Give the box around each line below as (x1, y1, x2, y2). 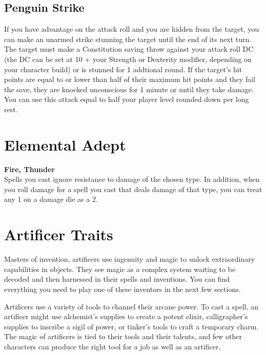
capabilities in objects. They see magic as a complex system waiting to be (4, 263, 236, 274)
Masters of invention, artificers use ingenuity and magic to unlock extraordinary (4, 254, 255, 264)
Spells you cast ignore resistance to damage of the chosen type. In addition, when (4, 174, 260, 184)
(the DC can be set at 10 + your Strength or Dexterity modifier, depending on (4, 53, 252, 64)
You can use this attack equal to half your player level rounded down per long (4, 94, 249, 105)
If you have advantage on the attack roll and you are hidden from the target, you (4, 24, 259, 34)
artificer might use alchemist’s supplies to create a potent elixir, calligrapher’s (4, 311, 248, 322)
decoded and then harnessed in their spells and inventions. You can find (4, 274, 230, 284)
